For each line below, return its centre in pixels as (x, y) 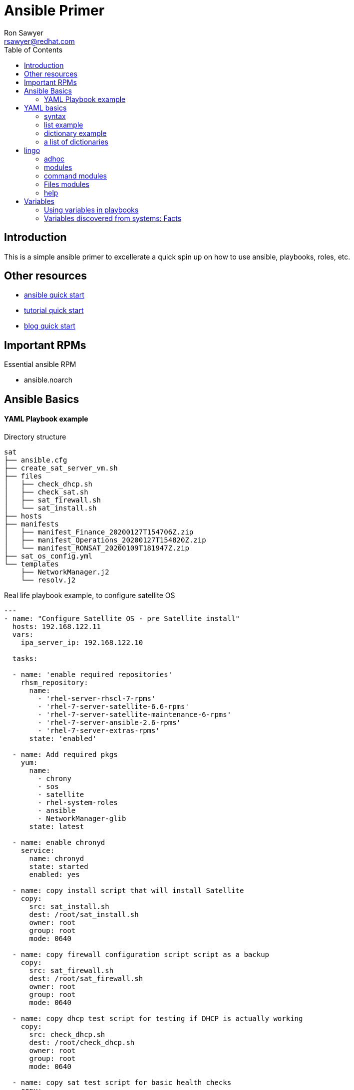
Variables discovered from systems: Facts (113, 218)
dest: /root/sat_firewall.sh (86, 978)
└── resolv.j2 (48, 580)
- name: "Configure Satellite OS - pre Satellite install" (122, 618)
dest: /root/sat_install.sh (84, 914)
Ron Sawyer (24, 32)
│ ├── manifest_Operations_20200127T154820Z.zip (105, 540)
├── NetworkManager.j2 (65, 572)
